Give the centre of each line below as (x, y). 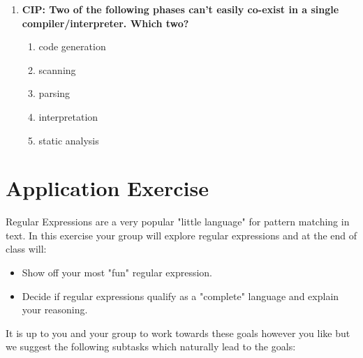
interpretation (68, 116)
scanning (57, 69)
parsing (54, 93)
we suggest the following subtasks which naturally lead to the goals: (151, 346)
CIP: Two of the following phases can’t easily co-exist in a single (180, 9)
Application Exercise (108, 188)
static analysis (69, 140)
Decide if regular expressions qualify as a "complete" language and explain (180, 296)
